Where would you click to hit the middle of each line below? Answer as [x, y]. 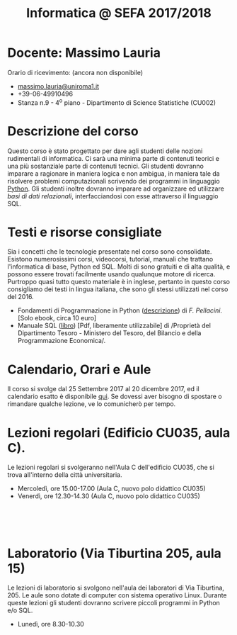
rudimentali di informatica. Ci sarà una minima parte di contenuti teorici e [113, 158]
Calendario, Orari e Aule [79, 369]
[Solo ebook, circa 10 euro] [57, 318]
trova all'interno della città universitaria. [65, 475]
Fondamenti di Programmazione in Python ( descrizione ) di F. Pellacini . [120, 310]
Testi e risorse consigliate [85, 232]
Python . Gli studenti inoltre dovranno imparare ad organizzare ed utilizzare [116, 189]
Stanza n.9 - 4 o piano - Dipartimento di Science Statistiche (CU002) [117, 102]
